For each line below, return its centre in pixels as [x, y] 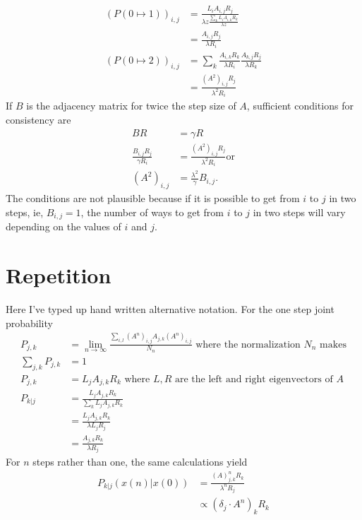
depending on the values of [64, 226]
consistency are [38, 119]
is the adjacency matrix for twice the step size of [131, 106]
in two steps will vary [299, 212]
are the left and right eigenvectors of [254, 379]
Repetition [59, 275]
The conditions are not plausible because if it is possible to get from [153, 198]
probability [29, 323]
